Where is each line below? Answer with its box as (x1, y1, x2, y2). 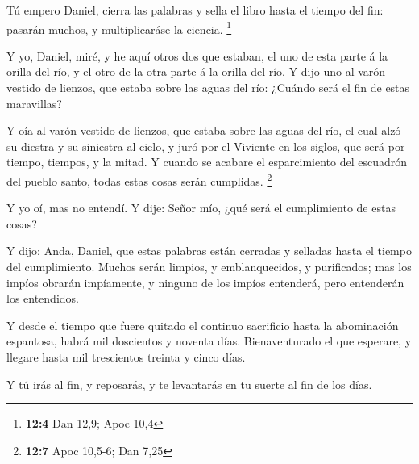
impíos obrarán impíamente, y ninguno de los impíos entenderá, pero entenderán (6, 274, 404, 291)
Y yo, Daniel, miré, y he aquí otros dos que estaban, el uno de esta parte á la (6, 47, 388, 64)
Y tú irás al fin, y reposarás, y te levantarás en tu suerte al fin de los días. (6, 375, 372, 392)
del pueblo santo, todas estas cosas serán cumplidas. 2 (6, 170, 272, 189)
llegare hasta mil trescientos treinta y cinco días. (6, 349, 246, 365)
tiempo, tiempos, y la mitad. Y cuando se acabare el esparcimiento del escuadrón (6, 153, 407, 170)
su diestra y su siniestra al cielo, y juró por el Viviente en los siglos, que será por (6, 137, 405, 154)
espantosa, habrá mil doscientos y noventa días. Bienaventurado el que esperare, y (6, 332, 412, 349)
